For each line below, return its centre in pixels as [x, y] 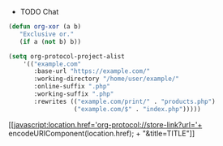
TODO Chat [39, 12]
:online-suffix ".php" [72, 87]
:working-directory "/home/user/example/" [107, 79]
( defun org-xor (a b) [45, 27]
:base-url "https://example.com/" [92, 71]
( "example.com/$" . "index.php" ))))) [137, 109]
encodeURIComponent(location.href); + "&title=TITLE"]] [102, 133]
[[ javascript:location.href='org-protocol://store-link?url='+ [105, 124]
